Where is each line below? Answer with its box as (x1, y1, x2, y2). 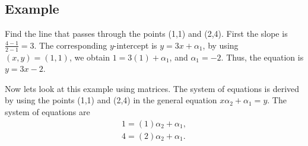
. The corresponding (34, 39, 107, 51)
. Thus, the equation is (221, 50, 304, 63)
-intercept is (113, 39, 157, 51)
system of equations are (5, 106, 90, 118)
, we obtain (69, 50, 110, 63)
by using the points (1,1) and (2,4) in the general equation (5, 94, 217, 106)
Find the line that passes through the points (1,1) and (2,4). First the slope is (5, 27, 288, 40)
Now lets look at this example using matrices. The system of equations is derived (5, 82, 300, 94)
